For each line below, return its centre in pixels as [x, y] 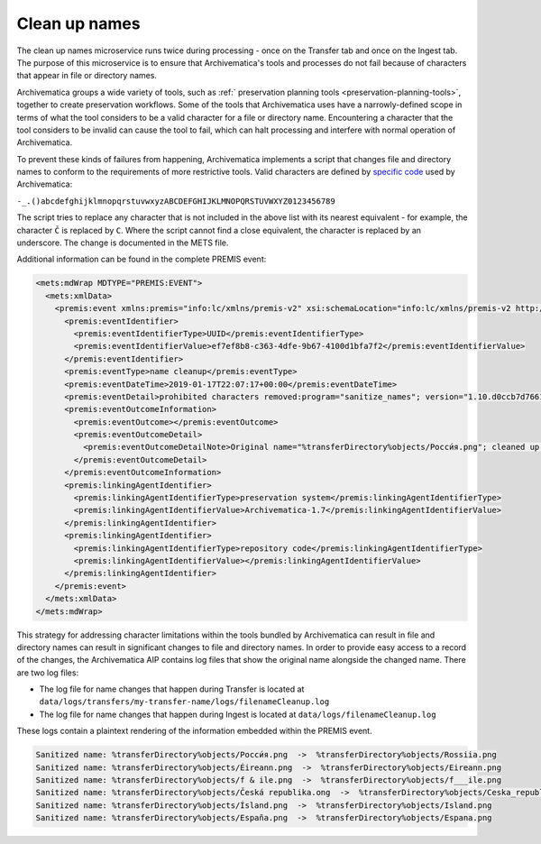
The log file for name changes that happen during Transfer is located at [172, 689]
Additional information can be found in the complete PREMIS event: [142, 259]
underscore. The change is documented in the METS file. [123, 243]
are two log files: [48, 673]
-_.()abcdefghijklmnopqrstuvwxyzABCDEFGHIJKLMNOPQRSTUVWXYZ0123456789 [176, 201]
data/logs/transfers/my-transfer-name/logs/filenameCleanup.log [184, 702]
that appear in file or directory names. [87, 76]
